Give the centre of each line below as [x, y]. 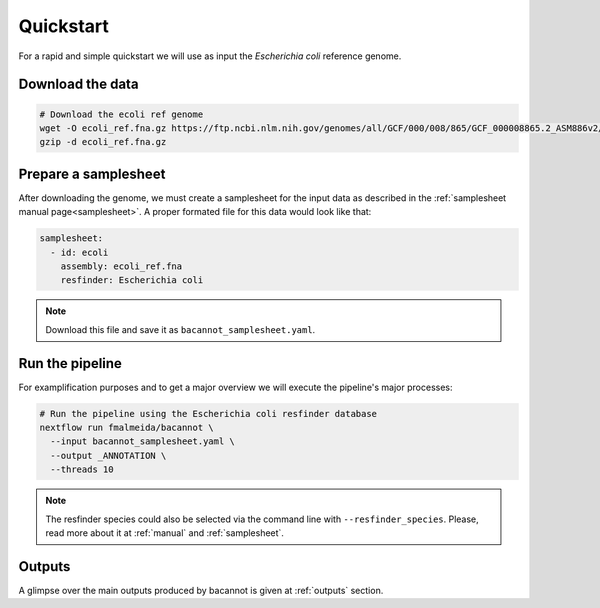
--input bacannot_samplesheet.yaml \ [142, 441]
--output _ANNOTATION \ [108, 455]
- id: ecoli [79, 252]
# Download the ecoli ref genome [121, 114]
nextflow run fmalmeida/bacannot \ [126, 428]
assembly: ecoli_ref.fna [121, 266]
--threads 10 [82, 469]
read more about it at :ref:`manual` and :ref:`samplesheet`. [165, 532]
